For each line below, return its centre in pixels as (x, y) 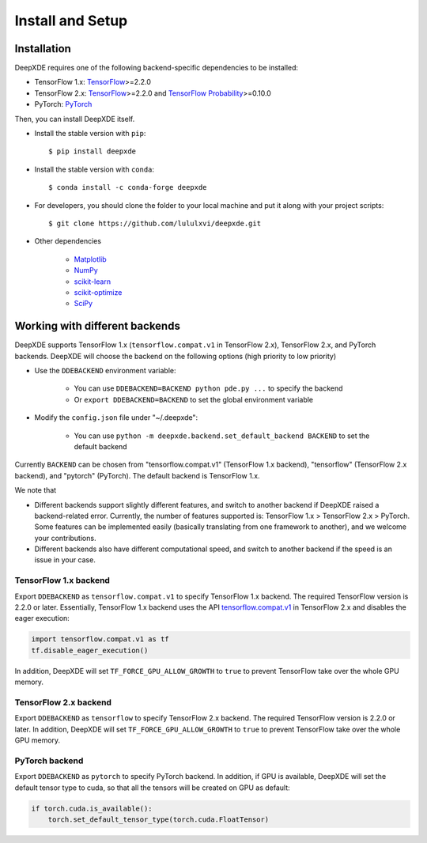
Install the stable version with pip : (90, 134)
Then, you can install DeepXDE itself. (75, 119)
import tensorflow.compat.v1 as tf (100, 639)
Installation (43, 49)
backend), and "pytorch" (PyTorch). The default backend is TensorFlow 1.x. (137, 475)
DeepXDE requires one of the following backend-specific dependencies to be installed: (157, 68)
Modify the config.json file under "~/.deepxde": (116, 418)
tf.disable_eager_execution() (90, 650)
